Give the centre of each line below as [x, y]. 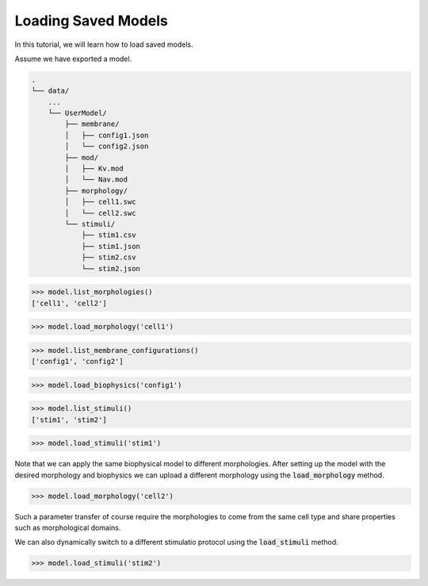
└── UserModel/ [77, 113]
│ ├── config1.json [107, 135]
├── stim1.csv [109, 235]
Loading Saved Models [91, 21]
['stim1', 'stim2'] [69, 419]
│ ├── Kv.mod [94, 169]
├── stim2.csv [109, 257]
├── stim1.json [111, 246]
